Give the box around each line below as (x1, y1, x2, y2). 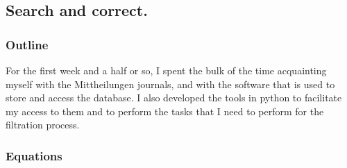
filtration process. (6, 117, 80, 132)
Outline (6, 35, 49, 53)
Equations (6, 146, 62, 164)
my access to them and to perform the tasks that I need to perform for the (6, 103, 324, 118)
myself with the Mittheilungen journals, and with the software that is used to (6, 76, 335, 91)
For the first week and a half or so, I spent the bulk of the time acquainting (6, 63, 327, 77)
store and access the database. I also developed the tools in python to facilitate (6, 90, 342, 105)
